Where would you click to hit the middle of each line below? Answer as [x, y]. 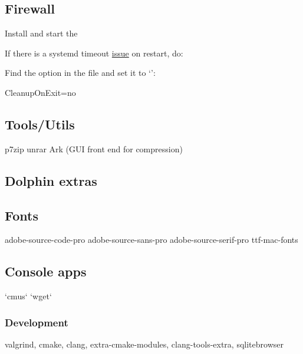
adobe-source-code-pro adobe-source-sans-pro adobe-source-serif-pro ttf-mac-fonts [151, 240]
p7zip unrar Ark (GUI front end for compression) [94, 148]
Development [37, 322]
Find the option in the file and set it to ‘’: [80, 73]
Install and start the [41, 33]
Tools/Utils [40, 124]
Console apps [46, 271]
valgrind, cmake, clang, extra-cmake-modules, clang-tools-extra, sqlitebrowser [144, 344]
